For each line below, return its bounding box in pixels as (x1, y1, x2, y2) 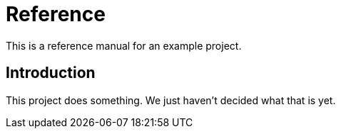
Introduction (6, 64, 96, 82)
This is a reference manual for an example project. (6, 39, 242, 52)
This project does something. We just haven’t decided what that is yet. (6, 94, 336, 106)
